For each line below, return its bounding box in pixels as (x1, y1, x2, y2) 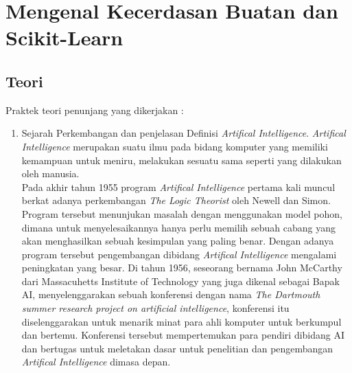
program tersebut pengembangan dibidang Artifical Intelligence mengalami (21, 247, 337, 261)
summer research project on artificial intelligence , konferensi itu (21, 301, 290, 315)
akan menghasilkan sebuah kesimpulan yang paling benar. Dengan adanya (21, 234, 334, 248)
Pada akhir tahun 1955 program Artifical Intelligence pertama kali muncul (21, 179, 336, 194)
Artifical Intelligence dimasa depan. (21, 354, 171, 369)
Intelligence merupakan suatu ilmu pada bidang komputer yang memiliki (21, 139, 328, 153)
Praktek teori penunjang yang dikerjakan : (5, 102, 184, 117)
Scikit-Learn (5, 23, 124, 52)
